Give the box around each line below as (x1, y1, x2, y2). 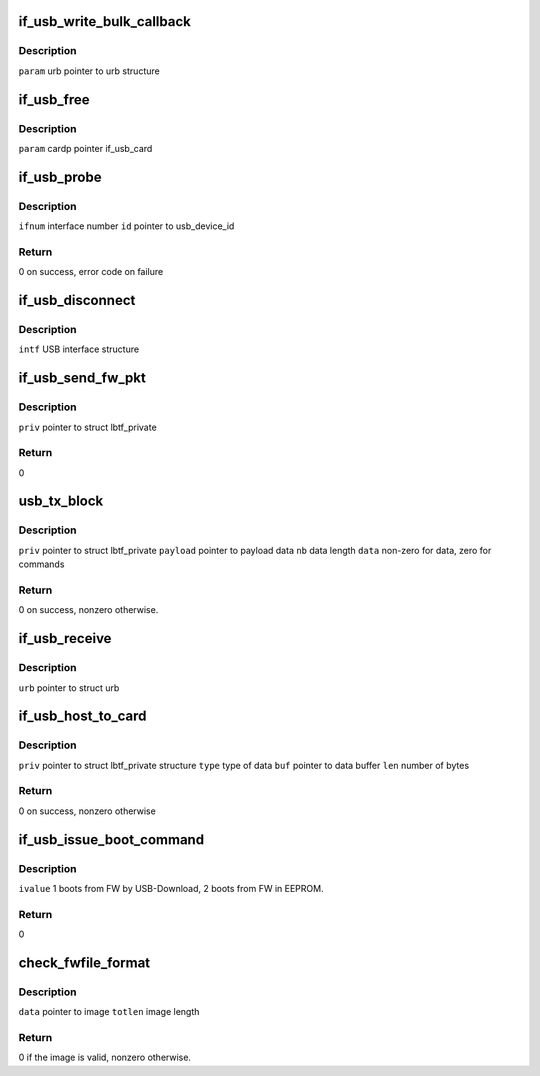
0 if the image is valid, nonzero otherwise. (18, 1051, 192, 1064)
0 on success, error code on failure (18, 266, 164, 278)
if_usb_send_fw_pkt (18, 370, 147, 387)
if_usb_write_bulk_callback (18, 13, 192, 30)
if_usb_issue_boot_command (18, 831, 205, 848)
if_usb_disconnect (18, 292, 136, 309)
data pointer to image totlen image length (18, 1006, 200, 1018)
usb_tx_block (18, 493, 104, 510)
